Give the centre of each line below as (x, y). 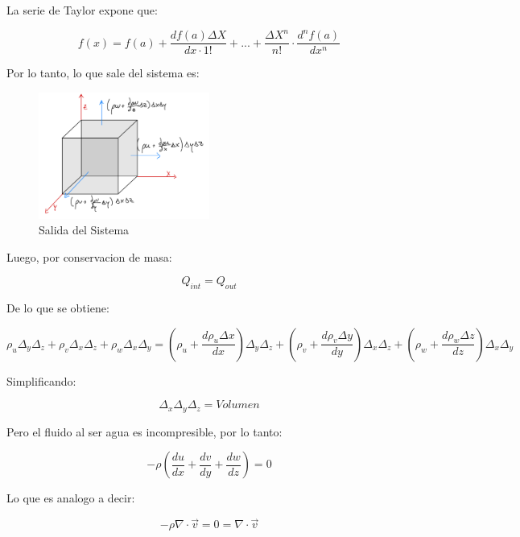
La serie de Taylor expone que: (82, 10)
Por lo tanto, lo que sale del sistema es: (103, 73)
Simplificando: (41, 380)
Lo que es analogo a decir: (71, 498)
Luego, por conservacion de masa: (89, 256)
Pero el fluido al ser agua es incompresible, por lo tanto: (144, 431)
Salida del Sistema (84, 230)
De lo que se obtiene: (58, 308)
